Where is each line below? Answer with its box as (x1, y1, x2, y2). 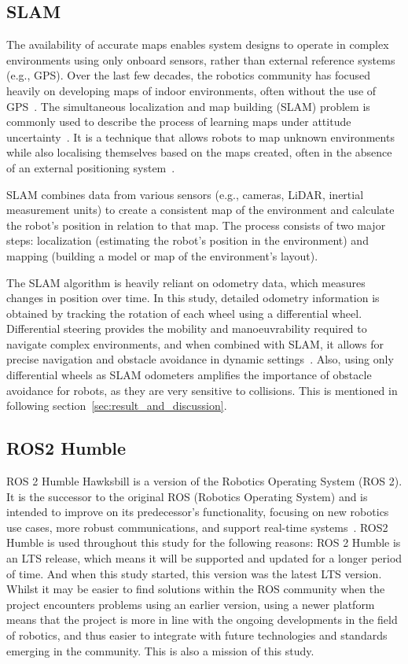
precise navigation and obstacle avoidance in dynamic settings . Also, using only (6, 351, 394, 367)
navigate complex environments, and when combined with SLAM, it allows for (6, 335, 384, 352)
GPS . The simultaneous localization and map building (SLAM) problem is (6, 98, 370, 114)
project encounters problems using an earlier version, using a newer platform (6, 596, 375, 612)
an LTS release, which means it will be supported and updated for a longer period (6, 550, 402, 566)
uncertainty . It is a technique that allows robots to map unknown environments (6, 128, 395, 145)
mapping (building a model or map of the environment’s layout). (6, 247, 318, 264)
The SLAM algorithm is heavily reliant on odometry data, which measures (6, 274, 366, 290)
